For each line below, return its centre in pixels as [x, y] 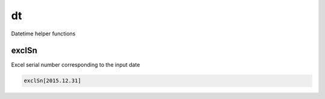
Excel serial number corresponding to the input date [76, 65]
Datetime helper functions [43, 34]
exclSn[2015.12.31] [52, 81]
